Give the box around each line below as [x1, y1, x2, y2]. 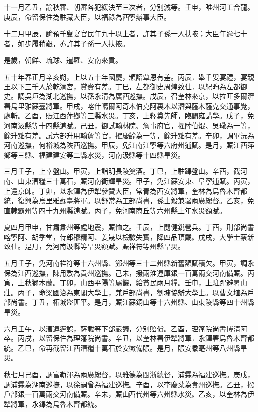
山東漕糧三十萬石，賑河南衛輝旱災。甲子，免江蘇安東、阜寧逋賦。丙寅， [17, 175, 254, 186]
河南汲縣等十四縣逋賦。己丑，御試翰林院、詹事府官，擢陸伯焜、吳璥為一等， [4, 120, 254, 130]
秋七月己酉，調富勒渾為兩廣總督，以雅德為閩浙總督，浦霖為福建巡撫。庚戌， [4, 369, 254, 379]
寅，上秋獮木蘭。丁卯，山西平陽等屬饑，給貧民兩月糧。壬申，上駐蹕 [4, 277, 226, 288]
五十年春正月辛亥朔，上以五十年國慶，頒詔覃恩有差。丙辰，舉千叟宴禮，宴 [4, 71, 247, 82]
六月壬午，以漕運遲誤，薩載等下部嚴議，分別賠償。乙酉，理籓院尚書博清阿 [4, 323, 247, 333]
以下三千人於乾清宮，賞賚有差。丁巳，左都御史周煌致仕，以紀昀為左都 [10, 81, 240, 91]
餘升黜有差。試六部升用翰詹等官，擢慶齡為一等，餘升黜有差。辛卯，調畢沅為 [4, 130, 254, 140]
